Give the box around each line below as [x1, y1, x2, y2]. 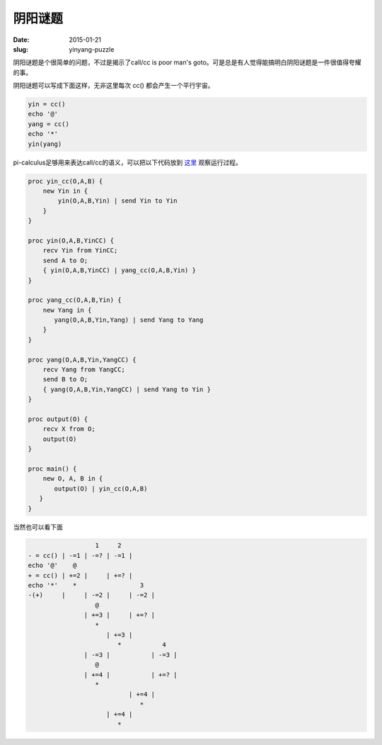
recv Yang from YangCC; [42, 366, 125, 374]
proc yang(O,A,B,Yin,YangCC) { [28, 355, 137, 364]
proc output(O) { [28, 415, 88, 423]
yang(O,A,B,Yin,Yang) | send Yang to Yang [54, 316, 204, 324]
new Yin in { [42, 187, 88, 195]
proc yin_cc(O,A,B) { [28, 177, 103, 185]
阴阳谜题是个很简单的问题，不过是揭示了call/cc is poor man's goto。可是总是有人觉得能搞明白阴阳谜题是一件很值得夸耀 [13, 58, 361, 67]
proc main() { [28, 464, 77, 473]
